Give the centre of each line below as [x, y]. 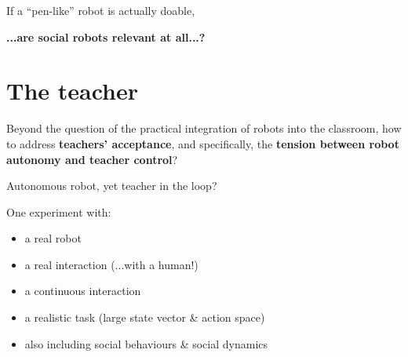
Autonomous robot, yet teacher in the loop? [112, 186]
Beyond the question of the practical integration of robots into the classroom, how [204, 128]
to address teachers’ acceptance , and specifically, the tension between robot [203, 143]
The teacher [73, 91]
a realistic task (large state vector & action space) [145, 317]
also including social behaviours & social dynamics [146, 343]
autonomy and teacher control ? [92, 159]
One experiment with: [59, 211]
